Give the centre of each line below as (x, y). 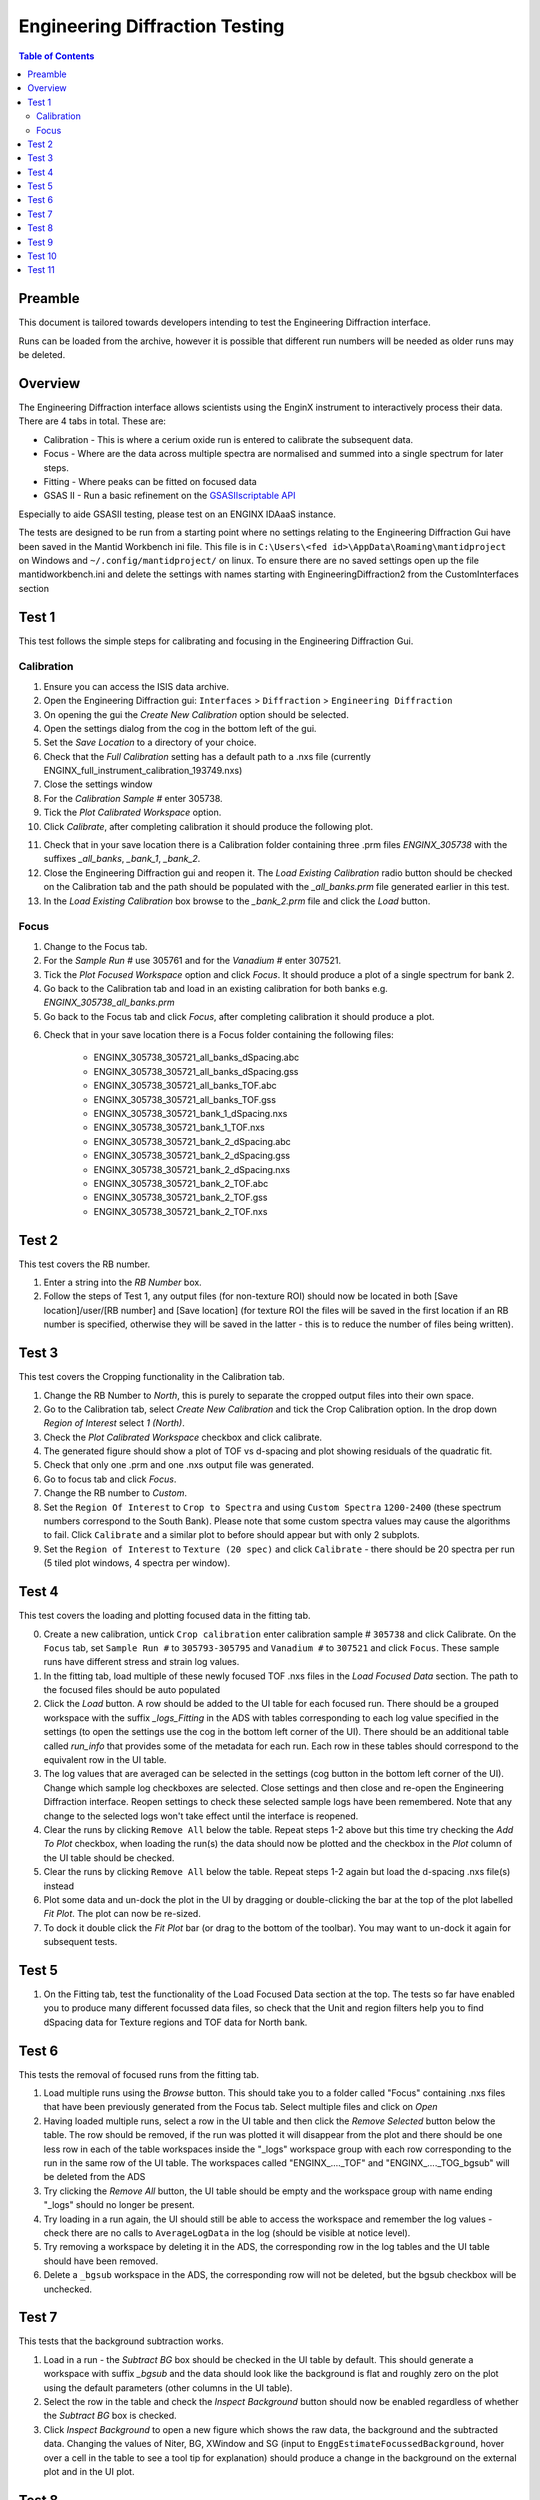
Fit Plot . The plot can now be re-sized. (122, 1914)
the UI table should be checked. (109, 1857)
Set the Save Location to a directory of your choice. (150, 742)
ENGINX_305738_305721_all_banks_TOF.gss (185, 1099)
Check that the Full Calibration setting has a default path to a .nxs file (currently (207, 756)
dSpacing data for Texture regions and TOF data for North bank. (175, 2022)
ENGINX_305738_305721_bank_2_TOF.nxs (180, 1211)
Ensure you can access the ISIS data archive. (136, 686)
